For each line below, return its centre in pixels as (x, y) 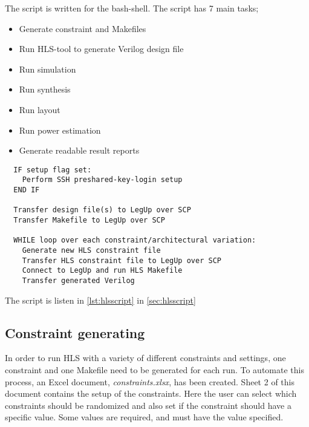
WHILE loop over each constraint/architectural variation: (135, 240)
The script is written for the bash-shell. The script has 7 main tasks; (132, 8)
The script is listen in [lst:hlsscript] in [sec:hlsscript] (100, 300)
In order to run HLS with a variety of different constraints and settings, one (145, 358)
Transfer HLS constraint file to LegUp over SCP (122, 260)
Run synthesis (45, 89)
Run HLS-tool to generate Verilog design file (101, 49)
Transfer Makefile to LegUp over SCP (89, 220)
